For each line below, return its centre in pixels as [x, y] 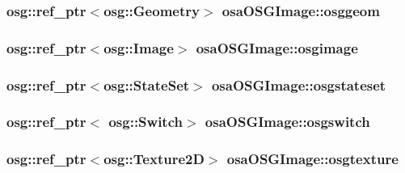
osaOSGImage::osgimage [277, 47]
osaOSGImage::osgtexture [312, 159]
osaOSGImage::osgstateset [299, 84]
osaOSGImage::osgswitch [287, 122]
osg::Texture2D [154, 159]
